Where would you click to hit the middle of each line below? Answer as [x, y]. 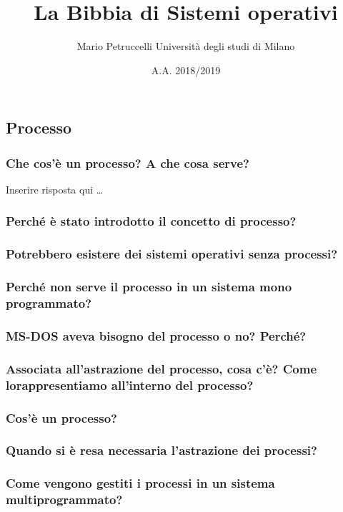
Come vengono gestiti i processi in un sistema [140, 483]
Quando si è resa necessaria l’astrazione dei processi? [161, 450]
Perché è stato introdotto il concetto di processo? [151, 221]
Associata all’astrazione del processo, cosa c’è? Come [161, 368]
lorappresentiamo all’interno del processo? [130, 385]
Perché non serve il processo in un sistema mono [149, 287]
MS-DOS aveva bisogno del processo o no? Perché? [156, 335]
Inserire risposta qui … [55, 189]
